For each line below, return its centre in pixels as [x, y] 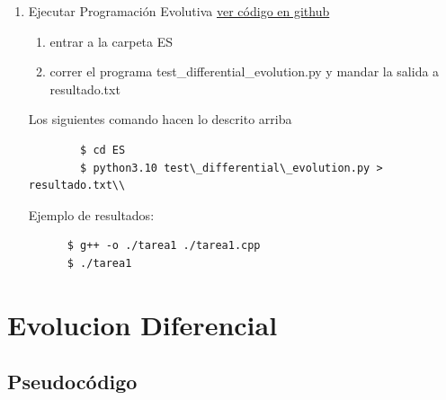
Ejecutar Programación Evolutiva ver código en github [179, 11]
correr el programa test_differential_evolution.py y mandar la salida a [245, 71]
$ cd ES [103, 150]
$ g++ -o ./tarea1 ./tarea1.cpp [164, 246]
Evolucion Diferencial [143, 324]
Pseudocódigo [72, 382]
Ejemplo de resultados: [91, 214]
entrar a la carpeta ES [111, 41]
